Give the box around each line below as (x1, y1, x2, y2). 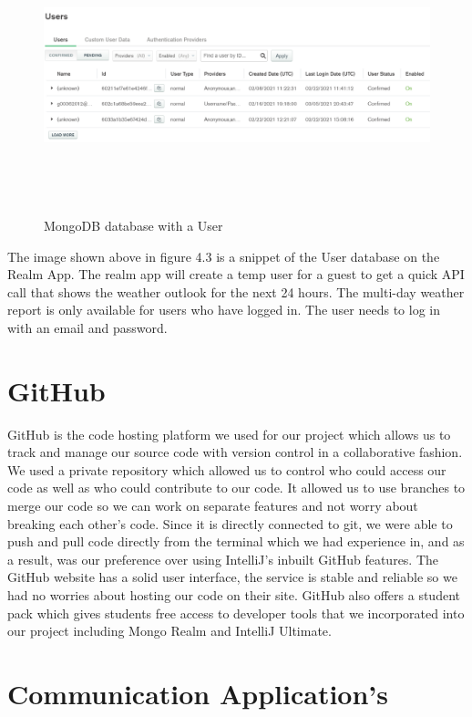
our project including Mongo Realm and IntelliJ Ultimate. (7, 621, 332, 640)
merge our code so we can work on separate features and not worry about (7, 496, 418, 515)
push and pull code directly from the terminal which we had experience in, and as (7, 532, 465, 551)
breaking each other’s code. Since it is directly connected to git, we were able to (7, 514, 453, 533)
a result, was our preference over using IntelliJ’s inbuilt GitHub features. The (7, 549, 439, 568)
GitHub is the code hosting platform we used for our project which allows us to (7, 424, 451, 443)
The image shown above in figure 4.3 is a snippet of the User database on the (7, 246, 440, 265)
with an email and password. (7, 317, 168, 337)
